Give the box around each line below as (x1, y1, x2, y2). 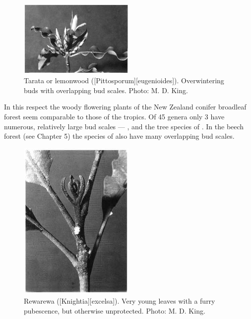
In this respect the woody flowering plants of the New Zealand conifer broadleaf (4, 102, 247, 112)
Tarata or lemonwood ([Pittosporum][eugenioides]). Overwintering (24, 75, 224, 86)
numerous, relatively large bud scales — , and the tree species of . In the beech (4, 121, 244, 131)
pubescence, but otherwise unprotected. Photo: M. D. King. (24, 306, 205, 316)
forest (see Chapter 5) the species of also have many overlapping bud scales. (4, 131, 235, 141)
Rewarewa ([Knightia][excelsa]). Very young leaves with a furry (24, 296, 215, 306)
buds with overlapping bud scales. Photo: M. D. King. (24, 85, 188, 95)
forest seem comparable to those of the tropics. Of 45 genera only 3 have (4, 111, 225, 121)
